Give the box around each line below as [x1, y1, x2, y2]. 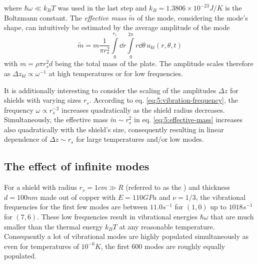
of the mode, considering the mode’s [137, 12, 248, 23]
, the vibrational [195, 191, 246, 202]
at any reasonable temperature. [119, 221, 215, 231]
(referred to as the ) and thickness [125, 182, 230, 192]
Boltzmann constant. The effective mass [4, 12, 126, 23]
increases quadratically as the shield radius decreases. [61, 104, 225, 115]
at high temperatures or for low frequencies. [48, 68, 183, 78]
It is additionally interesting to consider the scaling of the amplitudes [4, 85, 216, 95]
